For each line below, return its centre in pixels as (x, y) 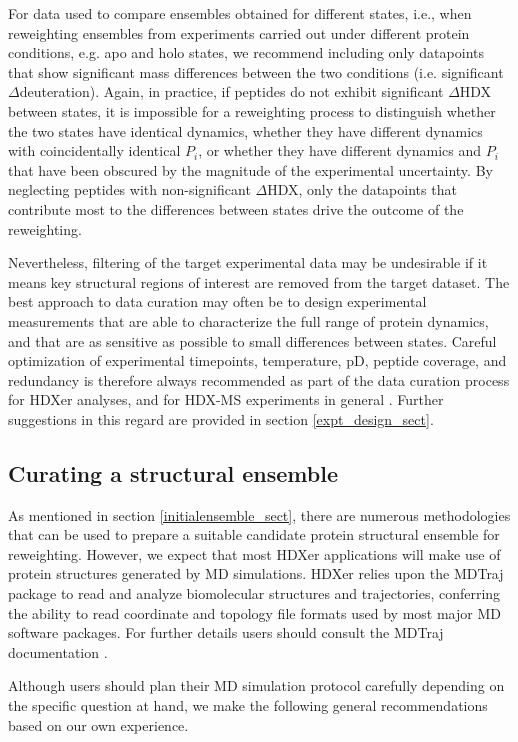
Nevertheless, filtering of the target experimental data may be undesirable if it (248, 262)
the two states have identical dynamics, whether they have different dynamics (245, 130)
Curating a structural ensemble (173, 472)
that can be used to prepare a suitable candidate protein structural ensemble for (254, 534)
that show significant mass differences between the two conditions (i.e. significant (256, 71)
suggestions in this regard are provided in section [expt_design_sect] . (221, 418)
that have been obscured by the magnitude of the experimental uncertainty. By (250, 169)
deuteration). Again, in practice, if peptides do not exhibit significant (231, 91)
